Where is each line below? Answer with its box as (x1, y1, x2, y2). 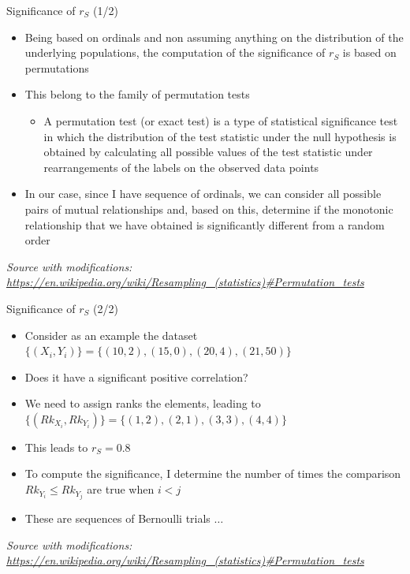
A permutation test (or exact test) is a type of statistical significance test (43, 112, 398, 129)
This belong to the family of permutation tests (24, 86, 250, 102)
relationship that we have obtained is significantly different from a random (24, 216, 385, 233)
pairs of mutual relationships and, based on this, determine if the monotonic (24, 200, 393, 217)
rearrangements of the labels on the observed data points (43, 158, 319, 175)
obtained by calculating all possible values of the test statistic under (43, 143, 373, 160)
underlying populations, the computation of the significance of (24, 44, 326, 61)
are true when (87, 481, 155, 498)
